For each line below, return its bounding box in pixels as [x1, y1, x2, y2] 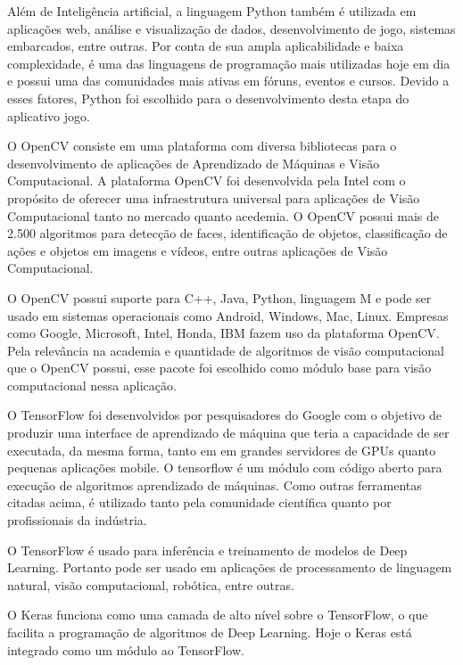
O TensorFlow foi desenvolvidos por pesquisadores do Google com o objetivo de [7, 406, 442, 424]
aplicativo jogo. [7, 106, 90, 125]
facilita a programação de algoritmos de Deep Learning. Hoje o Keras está [7, 623, 412, 641]
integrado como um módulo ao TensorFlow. [7, 640, 244, 659]
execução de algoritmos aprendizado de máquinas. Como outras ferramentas [7, 475, 422, 494]
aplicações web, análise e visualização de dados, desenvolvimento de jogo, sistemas [7, 19, 456, 37]
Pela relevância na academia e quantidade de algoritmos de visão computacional [7, 341, 445, 359]
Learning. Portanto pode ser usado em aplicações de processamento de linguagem [7, 558, 452, 577]
